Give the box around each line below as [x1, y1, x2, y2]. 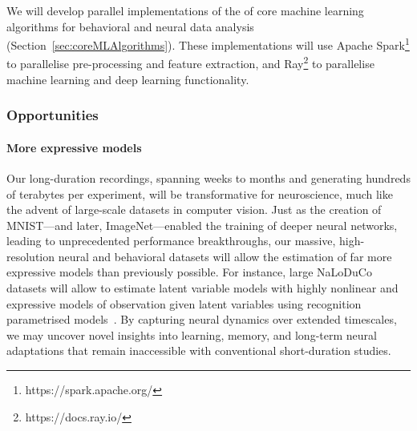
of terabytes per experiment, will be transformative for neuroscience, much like [6, 185, 393, 202]
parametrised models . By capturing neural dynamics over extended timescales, [6, 311, 397, 328]
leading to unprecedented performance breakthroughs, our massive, [6, 232, 336, 249]
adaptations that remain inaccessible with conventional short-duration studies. [6, 342, 391, 359]
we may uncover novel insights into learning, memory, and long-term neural [6, 326, 377, 343]
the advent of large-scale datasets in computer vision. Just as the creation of [6, 201, 382, 218]
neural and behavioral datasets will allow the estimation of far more [58, 248, 392, 264]
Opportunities [6, 105, 99, 125]
